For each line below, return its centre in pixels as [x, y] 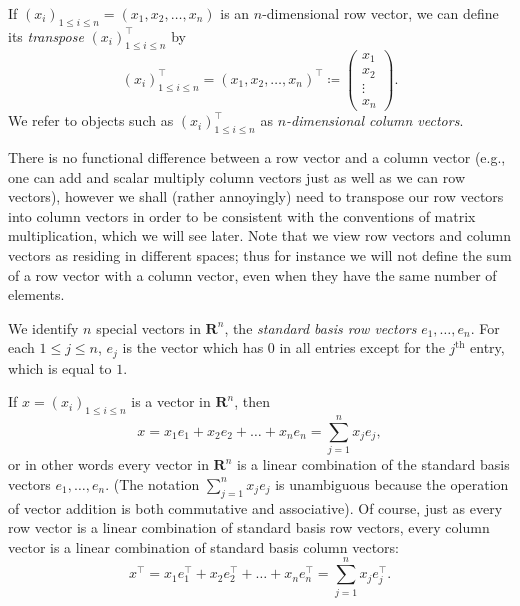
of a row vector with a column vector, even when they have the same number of [252, 274]
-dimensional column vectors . [375, 120]
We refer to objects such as [91, 120]
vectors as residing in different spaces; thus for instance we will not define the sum [260, 254]
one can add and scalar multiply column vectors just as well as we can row [237, 176]
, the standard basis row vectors [320, 327]
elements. [36, 294]
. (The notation [152, 483]
